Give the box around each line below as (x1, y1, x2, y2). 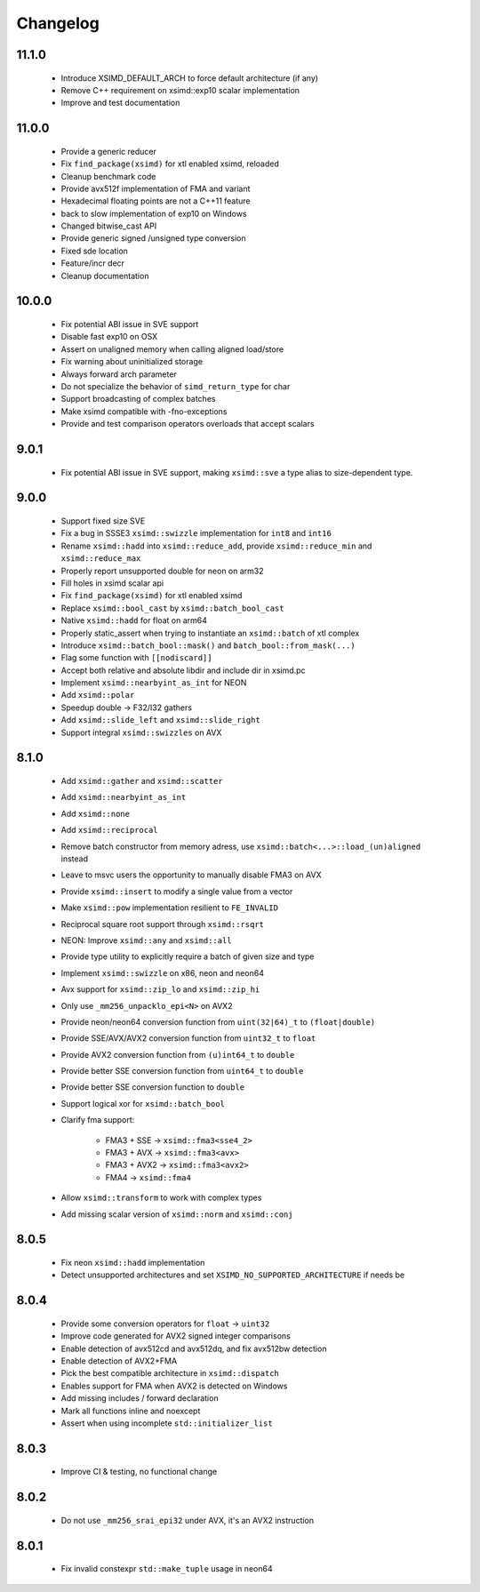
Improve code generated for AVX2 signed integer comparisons (60, 1331, 291, 1341)
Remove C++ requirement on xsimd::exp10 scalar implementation (60, 84, 300, 95)
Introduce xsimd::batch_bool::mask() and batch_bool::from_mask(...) (60, 640, 356, 651)
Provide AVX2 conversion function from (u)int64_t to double (60, 1049, 295, 1060)
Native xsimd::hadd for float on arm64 (60, 615, 208, 626)
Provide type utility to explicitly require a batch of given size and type (60, 951, 315, 962)
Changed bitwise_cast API (60, 220, 157, 231)
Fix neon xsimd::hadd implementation (60, 1258, 205, 1268)
